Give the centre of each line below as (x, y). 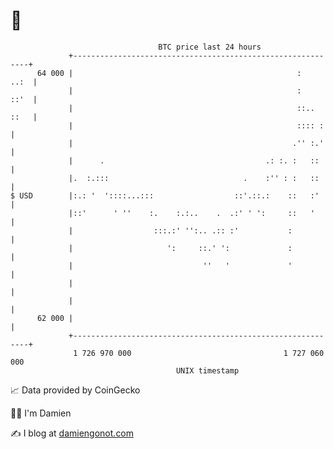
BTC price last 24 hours (210, 47)
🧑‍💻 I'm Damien (41, 413)
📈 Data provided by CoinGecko (75, 390)
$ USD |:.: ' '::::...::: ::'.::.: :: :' (165, 195)
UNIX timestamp (207, 370)
